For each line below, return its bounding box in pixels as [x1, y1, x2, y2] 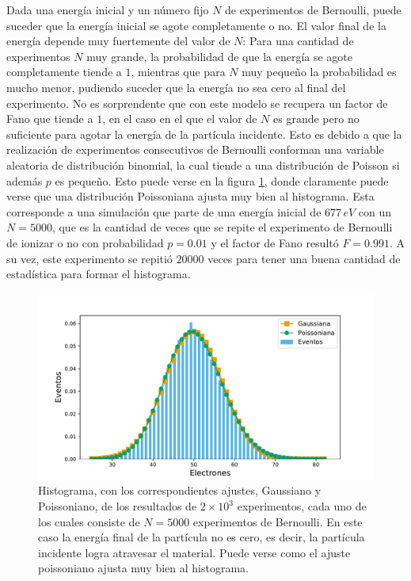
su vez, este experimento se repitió [6, 250, 173, 266]
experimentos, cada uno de [237, 498, 367, 514]
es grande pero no [273, 110, 360, 127]
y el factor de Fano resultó [211, 234, 339, 250]
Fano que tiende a [6, 110, 93, 127]
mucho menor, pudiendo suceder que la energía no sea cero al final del [6, 78, 346, 95]
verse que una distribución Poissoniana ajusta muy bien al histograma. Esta [6, 188, 375, 204]
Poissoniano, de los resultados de [38, 498, 197, 514]
